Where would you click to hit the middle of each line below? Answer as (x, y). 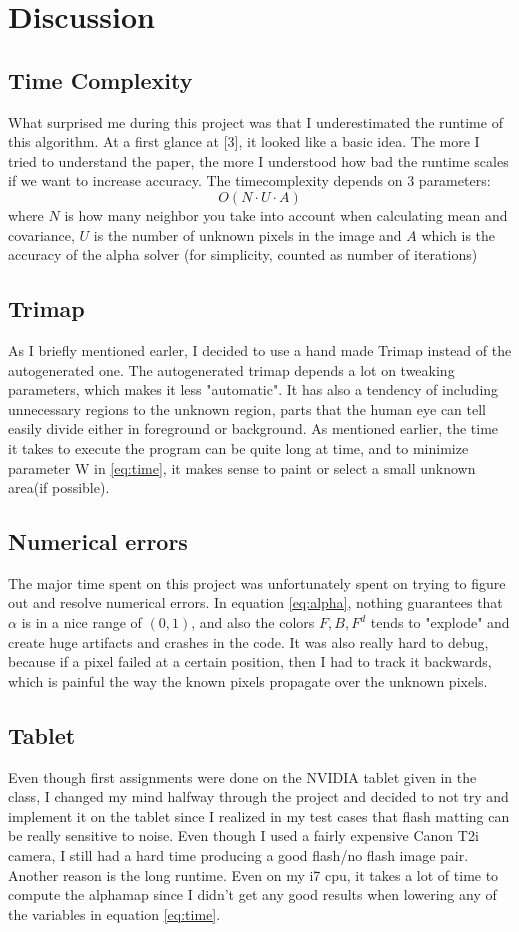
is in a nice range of (81, 622)
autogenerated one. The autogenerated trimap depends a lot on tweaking (231, 369)
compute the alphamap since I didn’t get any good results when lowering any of (252, 894)
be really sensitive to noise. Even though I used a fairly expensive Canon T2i (243, 835)
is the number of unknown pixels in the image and (247, 234)
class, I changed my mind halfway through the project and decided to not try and (258, 796)
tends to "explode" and (440, 622)
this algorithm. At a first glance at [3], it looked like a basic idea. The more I (244, 141)
